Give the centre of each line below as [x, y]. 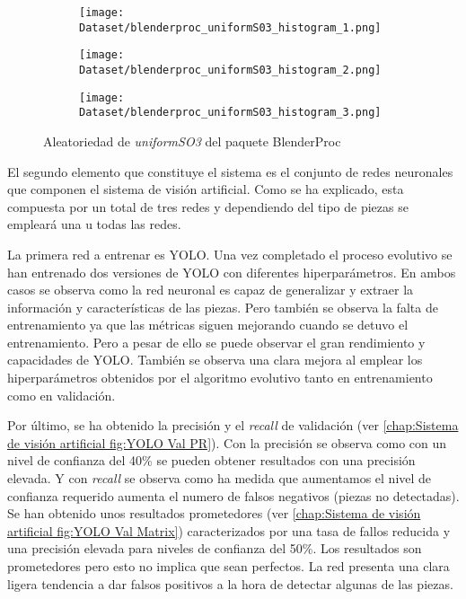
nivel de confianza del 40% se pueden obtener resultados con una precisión [211, 460]
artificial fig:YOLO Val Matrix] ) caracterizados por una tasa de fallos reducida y [229, 530]
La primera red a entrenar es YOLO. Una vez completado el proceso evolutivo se [230, 254]
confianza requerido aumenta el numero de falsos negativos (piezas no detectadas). [233, 495]
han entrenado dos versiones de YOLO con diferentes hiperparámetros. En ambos [232, 272]
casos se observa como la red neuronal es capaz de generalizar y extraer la [211, 290]
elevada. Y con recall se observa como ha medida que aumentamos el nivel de [220, 478]
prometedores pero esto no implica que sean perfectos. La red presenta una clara [229, 566]
